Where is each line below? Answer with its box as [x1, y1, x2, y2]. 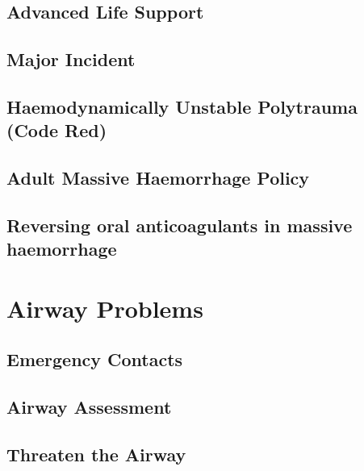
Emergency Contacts [6, 347, 183, 372]
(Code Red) [6, 118, 107, 143]
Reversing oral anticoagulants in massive [6, 212, 353, 237]
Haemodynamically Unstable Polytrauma [6, 94, 358, 119]
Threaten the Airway [6, 442, 186, 467]
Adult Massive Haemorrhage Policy [6, 165, 310, 190]
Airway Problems [6, 291, 203, 324]
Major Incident [6, 47, 136, 72]
